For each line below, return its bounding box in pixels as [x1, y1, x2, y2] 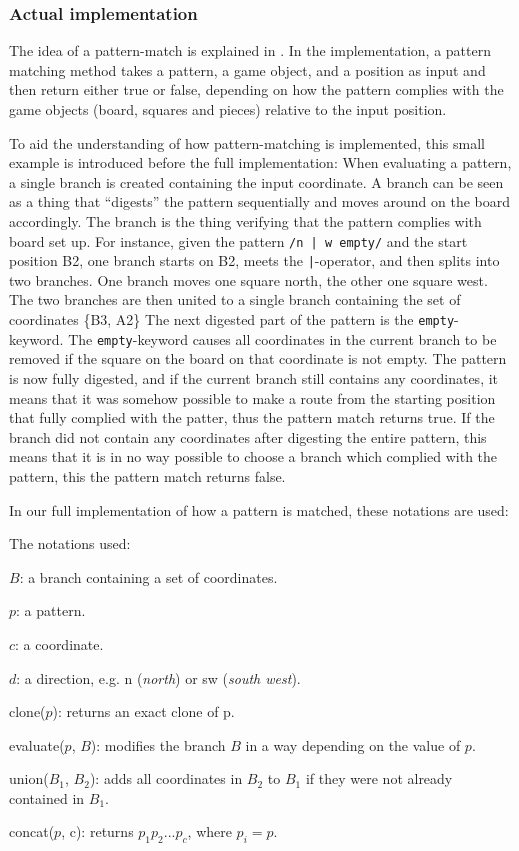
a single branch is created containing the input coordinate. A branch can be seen [9, 171, 504, 192]
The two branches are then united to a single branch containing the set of [9, 289, 461, 310]
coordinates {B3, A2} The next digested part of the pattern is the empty [9, 309, 455, 330]
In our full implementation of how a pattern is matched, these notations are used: [9, 499, 509, 520]
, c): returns [61, 821, 134, 842]
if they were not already [305, 768, 453, 789]
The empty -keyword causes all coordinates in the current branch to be [68, 328, 497, 349]
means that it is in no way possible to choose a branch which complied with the [9, 446, 498, 467]
